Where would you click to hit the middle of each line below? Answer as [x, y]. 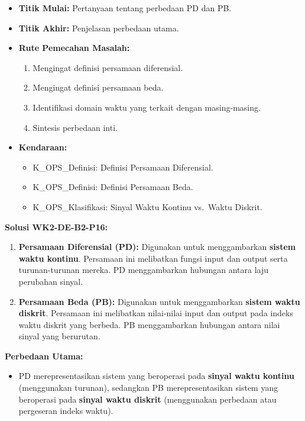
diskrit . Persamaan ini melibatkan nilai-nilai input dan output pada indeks [156, 313]
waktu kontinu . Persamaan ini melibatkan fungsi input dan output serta [153, 258]
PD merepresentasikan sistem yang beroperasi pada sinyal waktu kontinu [156, 376]
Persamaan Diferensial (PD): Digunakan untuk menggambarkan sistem [157, 247]
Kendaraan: [43, 147]
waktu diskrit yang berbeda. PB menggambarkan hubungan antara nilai [149, 324]
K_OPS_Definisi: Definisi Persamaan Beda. [113, 187]
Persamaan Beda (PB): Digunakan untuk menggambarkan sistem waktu [159, 301]
